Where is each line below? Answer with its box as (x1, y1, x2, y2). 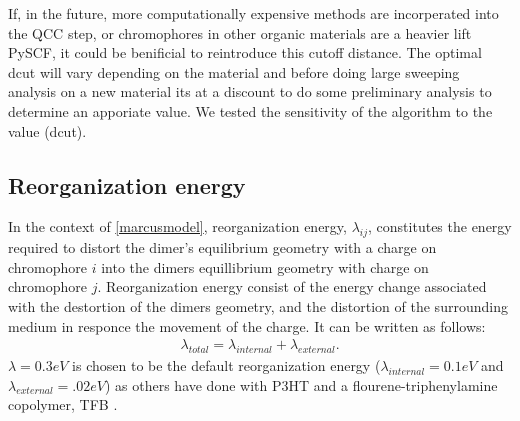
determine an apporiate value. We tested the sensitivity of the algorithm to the (8, 100, 493, 121)
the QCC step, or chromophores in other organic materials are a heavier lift (8, 22, 472, 43)
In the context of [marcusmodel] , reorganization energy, (8, 216, 347, 237)
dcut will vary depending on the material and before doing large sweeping (8, 61, 460, 82)
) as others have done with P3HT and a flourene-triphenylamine (104, 374, 498, 395)
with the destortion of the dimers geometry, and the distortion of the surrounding (8, 295, 508, 316)
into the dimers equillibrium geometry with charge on (101, 256, 429, 277)
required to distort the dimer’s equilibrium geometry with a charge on (8, 237, 437, 258)
